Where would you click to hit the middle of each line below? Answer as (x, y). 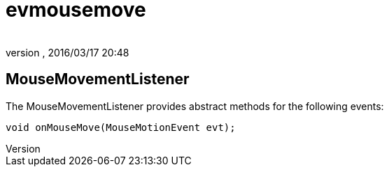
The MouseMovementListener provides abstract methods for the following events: (195, 106)
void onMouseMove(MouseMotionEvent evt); (121, 127)
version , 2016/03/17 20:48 (68, 52)
